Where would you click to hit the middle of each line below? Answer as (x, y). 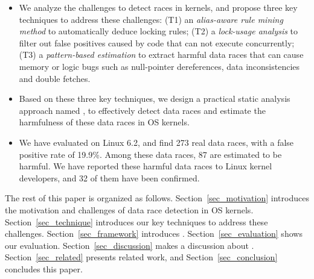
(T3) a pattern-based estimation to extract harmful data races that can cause (161, 55)
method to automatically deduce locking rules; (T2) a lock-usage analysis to (159, 31)
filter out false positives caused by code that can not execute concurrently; (157, 42)
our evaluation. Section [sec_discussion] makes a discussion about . (130, 245)
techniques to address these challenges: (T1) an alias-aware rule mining (151, 19)
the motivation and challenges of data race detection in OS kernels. (129, 209)
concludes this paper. (44, 268)
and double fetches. (55, 78)
